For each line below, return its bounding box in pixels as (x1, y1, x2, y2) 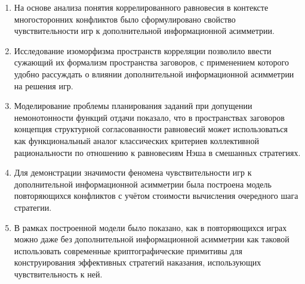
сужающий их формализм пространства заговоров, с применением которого (14, 56, 289, 68)
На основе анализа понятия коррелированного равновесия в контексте (14, 1, 269, 13)
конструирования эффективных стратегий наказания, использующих (14, 256, 261, 269)
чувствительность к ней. (14, 267, 103, 280)
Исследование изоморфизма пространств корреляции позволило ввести (14, 44, 272, 57)
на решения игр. (14, 79, 73, 92)
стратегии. (14, 201, 52, 213)
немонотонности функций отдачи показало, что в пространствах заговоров (14, 111, 285, 123)
